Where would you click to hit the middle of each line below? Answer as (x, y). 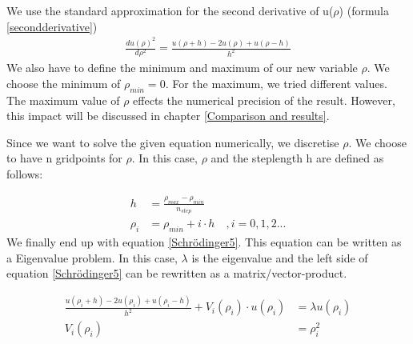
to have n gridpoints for (64, 158)
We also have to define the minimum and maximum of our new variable (182, 68)
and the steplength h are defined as (297, 158)
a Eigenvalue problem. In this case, (92, 257)
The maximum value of (63, 100)
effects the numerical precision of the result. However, (264, 100)
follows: (25, 174)
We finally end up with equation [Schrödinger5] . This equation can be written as (204, 242)
